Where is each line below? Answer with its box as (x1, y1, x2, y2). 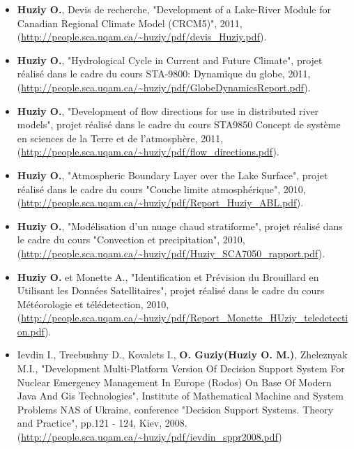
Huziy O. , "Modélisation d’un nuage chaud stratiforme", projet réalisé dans (17, 218, 343, 233)
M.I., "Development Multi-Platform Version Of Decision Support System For (17, 361, 345, 376)
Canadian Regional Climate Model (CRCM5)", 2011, (17, 15, 243, 30)
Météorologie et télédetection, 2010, (17, 296, 169, 311)
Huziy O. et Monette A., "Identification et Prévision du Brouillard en (17, 269, 319, 284)
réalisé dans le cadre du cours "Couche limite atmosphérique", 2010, (17, 181, 306, 196)
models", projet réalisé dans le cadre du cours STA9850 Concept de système (17, 117, 341, 132)
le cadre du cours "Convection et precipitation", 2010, (17, 232, 245, 247)
